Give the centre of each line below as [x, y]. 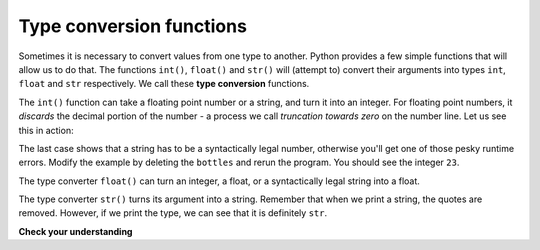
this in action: [46, 130]
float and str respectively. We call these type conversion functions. [164, 84]
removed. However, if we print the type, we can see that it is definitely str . [173, 213]
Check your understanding [75, 231]
